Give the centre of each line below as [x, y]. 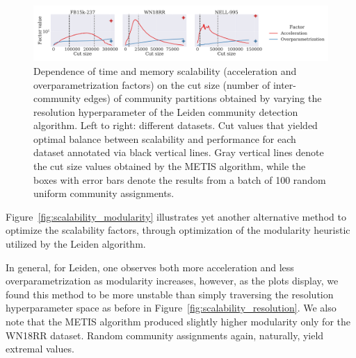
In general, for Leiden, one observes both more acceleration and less [150, 267]
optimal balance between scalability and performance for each [165, 138]
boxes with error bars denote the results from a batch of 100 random [180, 179]
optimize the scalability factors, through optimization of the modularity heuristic [178, 230]
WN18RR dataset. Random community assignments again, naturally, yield [165, 335]
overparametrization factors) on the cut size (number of [152, 84]
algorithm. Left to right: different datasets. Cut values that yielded [176, 125]
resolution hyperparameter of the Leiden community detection [166, 111]
